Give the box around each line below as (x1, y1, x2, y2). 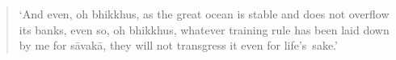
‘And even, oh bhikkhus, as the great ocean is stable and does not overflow (19, 6, 390, 22)
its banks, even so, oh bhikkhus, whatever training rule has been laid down (19, 21, 390, 38)
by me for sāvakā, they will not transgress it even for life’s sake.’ (19, 37, 338, 54)
